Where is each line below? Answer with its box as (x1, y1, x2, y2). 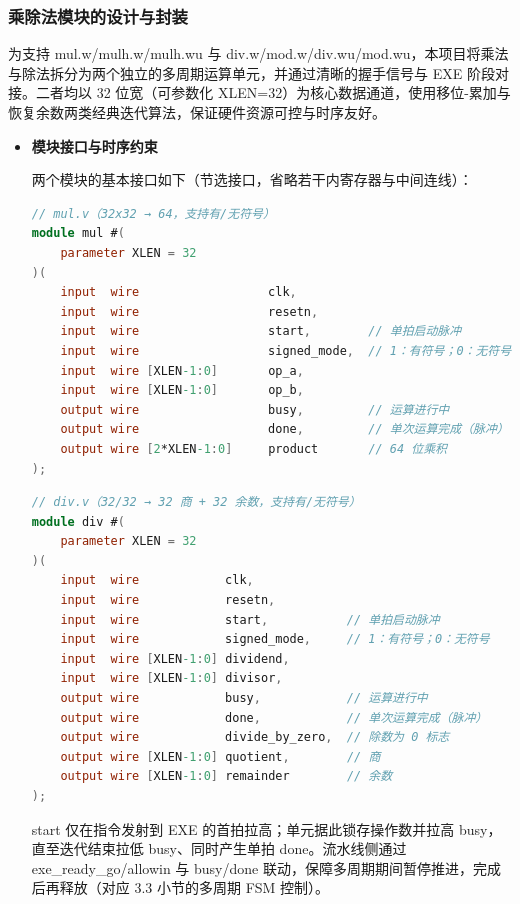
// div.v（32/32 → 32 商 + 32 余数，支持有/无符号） (31, 495, 361, 510)
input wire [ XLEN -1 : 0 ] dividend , (60, 651, 290, 666)
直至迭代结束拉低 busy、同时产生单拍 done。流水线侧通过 (31, 838, 407, 859)
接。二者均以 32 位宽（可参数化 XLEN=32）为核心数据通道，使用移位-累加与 (8, 82, 511, 103)
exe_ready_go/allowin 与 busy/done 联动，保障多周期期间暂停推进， (31, 857, 473, 878)
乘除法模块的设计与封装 (8, 3, 188, 28)
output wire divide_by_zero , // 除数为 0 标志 (60, 730, 450, 745)
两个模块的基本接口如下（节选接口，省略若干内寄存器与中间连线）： (31, 169, 473, 190)
